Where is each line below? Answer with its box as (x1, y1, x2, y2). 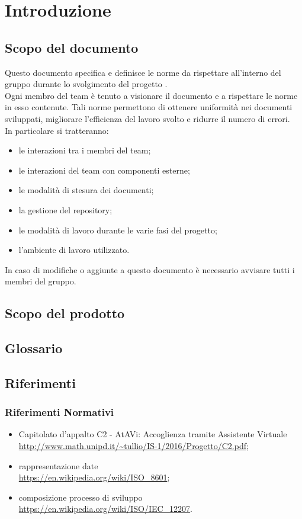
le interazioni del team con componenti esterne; (18, 164, 190, 176)
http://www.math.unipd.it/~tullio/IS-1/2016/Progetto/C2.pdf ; (18, 440, 249, 452)
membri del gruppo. (5, 275, 76, 287)
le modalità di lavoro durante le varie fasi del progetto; (18, 223, 217, 236)
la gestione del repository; (18, 203, 113, 216)
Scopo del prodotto (5, 304, 125, 322)
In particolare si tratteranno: (5, 124, 109, 136)
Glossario (5, 339, 63, 357)
